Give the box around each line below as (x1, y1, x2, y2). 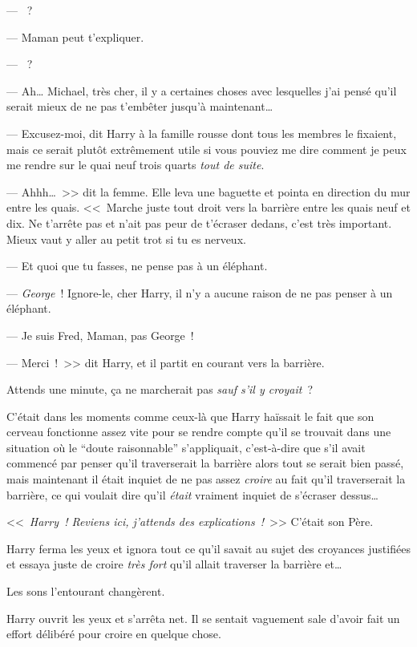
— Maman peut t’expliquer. (6, 28, 144, 45)
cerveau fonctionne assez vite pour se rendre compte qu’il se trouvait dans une (6, 423, 391, 440)
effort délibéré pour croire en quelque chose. (6, 625, 221, 642)
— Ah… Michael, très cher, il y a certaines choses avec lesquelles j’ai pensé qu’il (6, 82, 397, 99)
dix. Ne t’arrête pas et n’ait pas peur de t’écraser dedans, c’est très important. (6, 214, 392, 231)
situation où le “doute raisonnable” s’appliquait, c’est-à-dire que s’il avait (6, 439, 366, 455)
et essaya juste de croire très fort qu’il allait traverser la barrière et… (6, 556, 342, 572)
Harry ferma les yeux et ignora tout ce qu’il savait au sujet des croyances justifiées (6, 540, 411, 556)
